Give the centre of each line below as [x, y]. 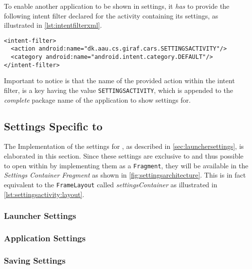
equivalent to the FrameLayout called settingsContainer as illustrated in [111, 184]
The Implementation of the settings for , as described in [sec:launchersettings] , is [124, 146]
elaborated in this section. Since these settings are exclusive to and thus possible [124, 156]
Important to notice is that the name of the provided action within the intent [119, 81]
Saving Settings [35, 260]
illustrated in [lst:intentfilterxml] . [53, 25]
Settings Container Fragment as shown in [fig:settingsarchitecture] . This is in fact [125, 175]
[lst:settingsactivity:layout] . [44, 194]
